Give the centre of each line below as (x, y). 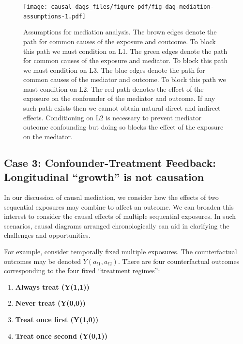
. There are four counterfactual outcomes (179, 261)
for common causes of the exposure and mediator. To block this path (125, 60)
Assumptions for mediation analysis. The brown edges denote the (120, 32)
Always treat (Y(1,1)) (52, 287)
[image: (36, 7)
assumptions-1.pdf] (54, 16)
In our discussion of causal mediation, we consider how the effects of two (111, 197)
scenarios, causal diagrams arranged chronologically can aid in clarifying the (117, 225)
